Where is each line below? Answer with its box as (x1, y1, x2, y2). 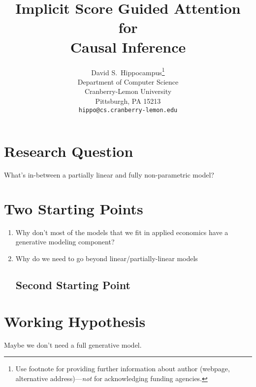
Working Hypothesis (4, 311, 146, 331)
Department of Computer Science (77, 76, 179, 87)
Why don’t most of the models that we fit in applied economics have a (15, 227, 228, 237)
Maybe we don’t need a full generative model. (4, 339, 142, 350)
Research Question (4, 141, 133, 161)
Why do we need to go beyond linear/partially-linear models (15, 253, 198, 264)
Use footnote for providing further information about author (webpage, (15, 363, 230, 374)
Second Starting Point (15, 277, 130, 293)
